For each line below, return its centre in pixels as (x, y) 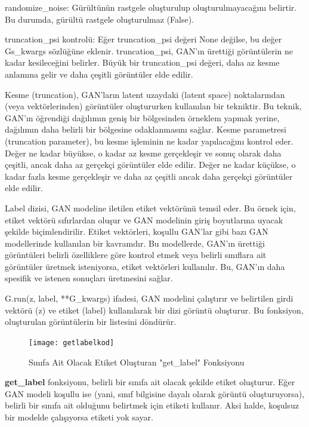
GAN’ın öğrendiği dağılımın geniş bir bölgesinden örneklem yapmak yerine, (142, 117)
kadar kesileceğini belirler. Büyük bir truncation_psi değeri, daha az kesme (142, 62)
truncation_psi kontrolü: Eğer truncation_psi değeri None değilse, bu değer (143, 39)
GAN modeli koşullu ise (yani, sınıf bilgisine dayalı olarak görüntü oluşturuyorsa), (155, 393)
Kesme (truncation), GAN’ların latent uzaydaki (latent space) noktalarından (145, 94)
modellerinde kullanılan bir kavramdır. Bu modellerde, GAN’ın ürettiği (135, 243)
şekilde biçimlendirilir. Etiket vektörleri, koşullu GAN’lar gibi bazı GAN (137, 231)
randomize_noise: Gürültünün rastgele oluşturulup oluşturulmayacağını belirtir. (151, 7)
